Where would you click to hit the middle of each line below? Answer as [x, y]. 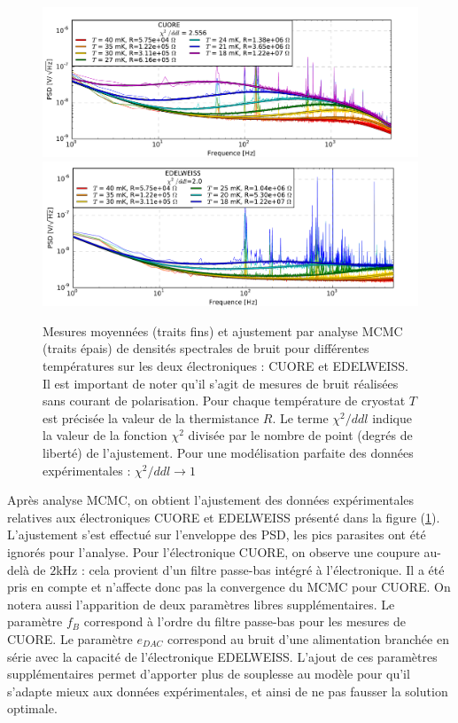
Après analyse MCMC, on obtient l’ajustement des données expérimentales [211, 500]
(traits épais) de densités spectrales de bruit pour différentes [206, 348]
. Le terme [300, 417]
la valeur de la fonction [105, 435]
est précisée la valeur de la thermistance [151, 417]
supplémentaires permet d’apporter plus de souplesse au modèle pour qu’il [209, 674]
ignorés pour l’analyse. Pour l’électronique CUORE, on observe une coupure [213, 551]
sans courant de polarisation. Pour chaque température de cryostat [224, 401]
